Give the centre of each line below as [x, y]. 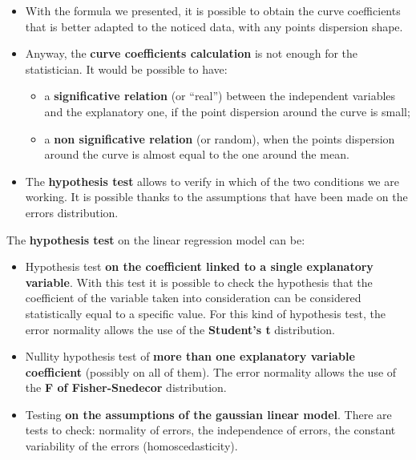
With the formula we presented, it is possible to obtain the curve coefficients [213, 10]
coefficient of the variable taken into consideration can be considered [193, 298]
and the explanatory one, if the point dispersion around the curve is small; [227, 111]
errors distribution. [72, 212]
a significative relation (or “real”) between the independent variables [220, 96]
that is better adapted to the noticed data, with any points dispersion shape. [214, 26]
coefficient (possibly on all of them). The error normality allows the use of [211, 371]
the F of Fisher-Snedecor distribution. [126, 387]
